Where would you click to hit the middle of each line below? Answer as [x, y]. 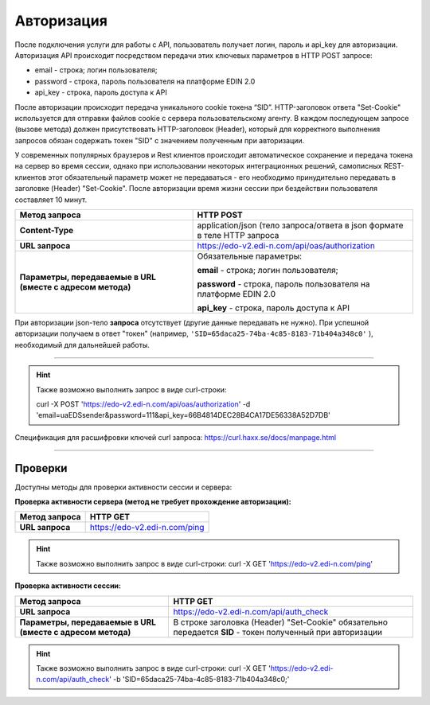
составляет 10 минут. [51, 200]
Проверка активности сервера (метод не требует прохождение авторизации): [153, 502]
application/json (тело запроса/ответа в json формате [300, 225]
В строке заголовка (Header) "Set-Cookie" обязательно [280, 622]
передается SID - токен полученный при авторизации [278, 632]
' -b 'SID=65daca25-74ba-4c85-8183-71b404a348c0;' [199, 680]
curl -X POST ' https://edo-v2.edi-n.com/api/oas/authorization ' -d [143, 404]
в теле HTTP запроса [238, 236]
